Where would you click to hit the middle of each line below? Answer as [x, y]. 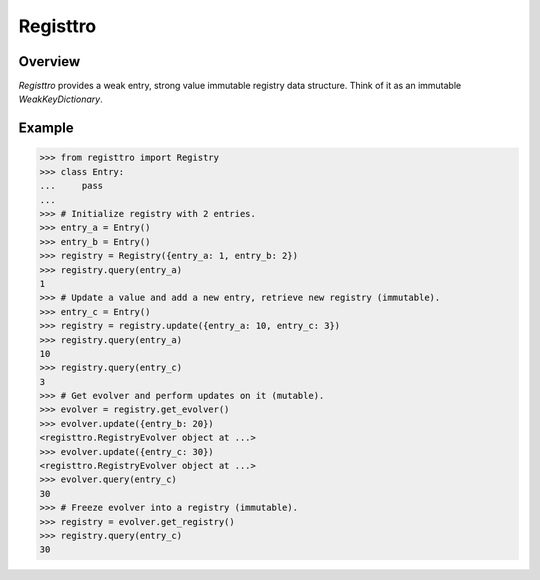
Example [46, 128]
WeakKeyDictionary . [61, 99]
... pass [71, 186]
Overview [49, 61]
